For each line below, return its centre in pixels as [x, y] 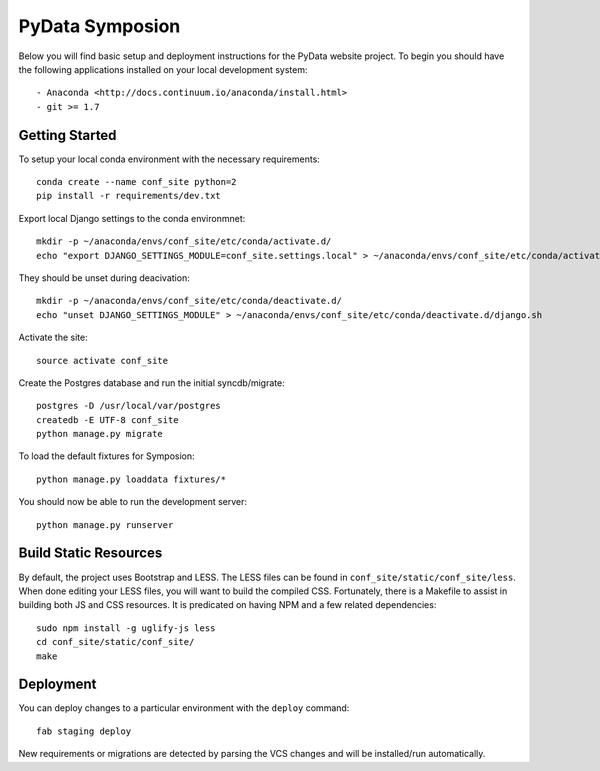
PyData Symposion [99, 26]
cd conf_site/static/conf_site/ [115, 642]
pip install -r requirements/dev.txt [129, 196]
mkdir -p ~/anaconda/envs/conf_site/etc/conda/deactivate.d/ [189, 301]
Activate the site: [53, 337]
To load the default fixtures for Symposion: [106, 456]
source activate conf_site [102, 360]
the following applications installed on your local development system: [163, 69]
